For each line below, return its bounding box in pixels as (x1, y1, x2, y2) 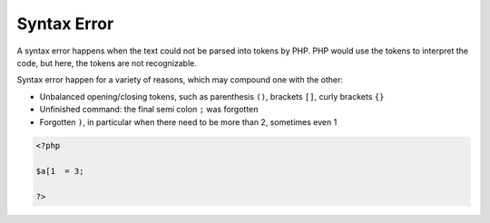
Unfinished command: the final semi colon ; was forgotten (39, 104, 259, 115)
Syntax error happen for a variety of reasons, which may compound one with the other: (16, 74, 344, 85)
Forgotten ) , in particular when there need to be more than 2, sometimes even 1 (39, 116, 338, 127)
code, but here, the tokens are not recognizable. (16, 57, 197, 68)
